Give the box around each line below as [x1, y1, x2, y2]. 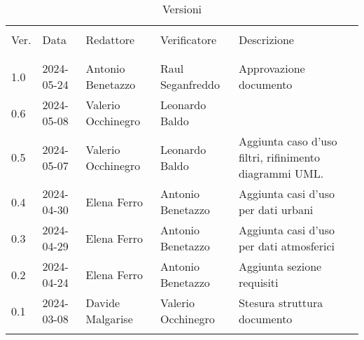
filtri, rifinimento [238, 149, 321, 165]
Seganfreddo [160, 76, 220, 92]
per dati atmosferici [238, 238, 335, 254]
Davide [85, 295, 120, 311]
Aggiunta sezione [238, 258, 322, 274]
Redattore [85, 31, 135, 48]
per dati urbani [238, 201, 314, 218]
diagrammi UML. [238, 165, 324, 181]
